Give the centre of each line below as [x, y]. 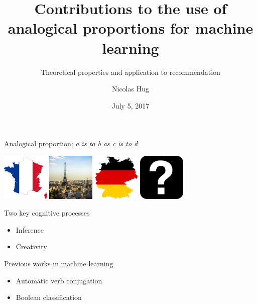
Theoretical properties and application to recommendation [131, 72]
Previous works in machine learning [59, 263]
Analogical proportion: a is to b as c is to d [71, 143]
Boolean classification [49, 297]
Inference [30, 229]
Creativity [31, 246]
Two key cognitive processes [47, 213]
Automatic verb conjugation [59, 280]
